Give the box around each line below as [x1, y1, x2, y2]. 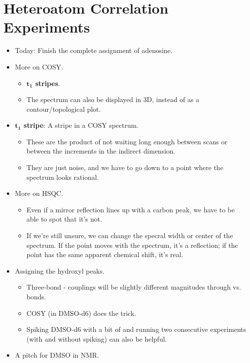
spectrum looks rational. [26, 172, 99, 182]
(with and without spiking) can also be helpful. [26, 333, 167, 344]
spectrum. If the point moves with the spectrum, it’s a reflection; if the [26, 240, 238, 250]
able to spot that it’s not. [26, 214, 102, 224]
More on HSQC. [15, 188, 63, 198]
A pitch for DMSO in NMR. [15, 350, 99, 360]
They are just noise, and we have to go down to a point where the [26, 162, 223, 173]
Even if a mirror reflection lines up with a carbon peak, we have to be [26, 204, 235, 214]
